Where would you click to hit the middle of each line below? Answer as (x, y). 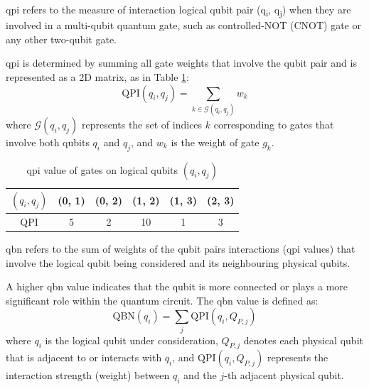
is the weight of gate (215, 142)
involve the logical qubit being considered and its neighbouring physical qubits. (178, 262)
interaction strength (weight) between (88, 375)
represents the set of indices (142, 124)
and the (200, 375)
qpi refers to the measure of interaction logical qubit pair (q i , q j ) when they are (178, 10)
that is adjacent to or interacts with (84, 357)
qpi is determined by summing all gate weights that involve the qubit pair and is (181, 63)
